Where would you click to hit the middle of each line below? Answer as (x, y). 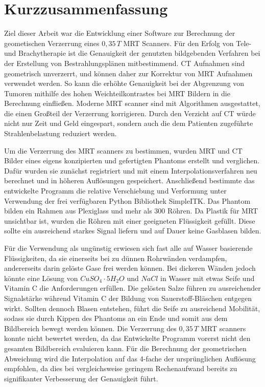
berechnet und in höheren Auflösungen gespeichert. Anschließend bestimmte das (129, 180)
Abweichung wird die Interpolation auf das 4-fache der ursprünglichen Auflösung (130, 358)
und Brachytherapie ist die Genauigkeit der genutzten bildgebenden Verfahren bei (132, 53)
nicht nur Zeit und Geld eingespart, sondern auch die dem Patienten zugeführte (129, 123)
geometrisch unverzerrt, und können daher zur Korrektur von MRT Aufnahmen (128, 73)
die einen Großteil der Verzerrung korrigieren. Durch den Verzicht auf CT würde (130, 113)
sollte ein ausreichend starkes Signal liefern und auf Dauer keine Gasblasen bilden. (133, 231)
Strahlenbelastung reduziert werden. (61, 133)
